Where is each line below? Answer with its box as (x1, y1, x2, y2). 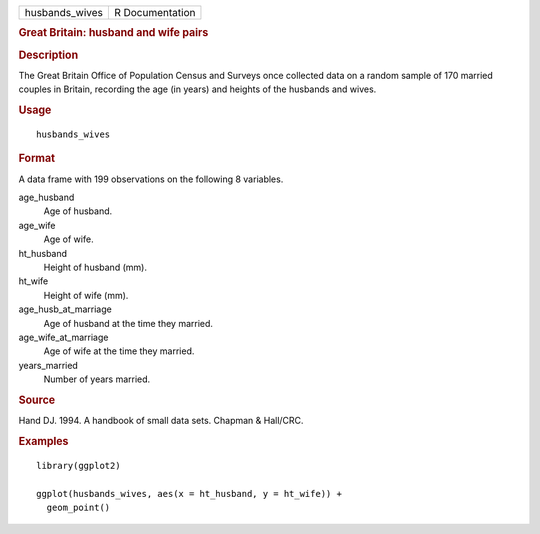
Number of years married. (43, 373, 151, 385)
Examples (18, 434, 69, 448)
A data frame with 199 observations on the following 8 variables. (18, 173, 284, 185)
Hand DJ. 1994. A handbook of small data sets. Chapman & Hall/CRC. (18, 415, 304, 427)
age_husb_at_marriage (18, 303, 112, 315)
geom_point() (46, 501, 111, 513)
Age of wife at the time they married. (43, 345, 195, 357)
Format (18, 151, 55, 165)
